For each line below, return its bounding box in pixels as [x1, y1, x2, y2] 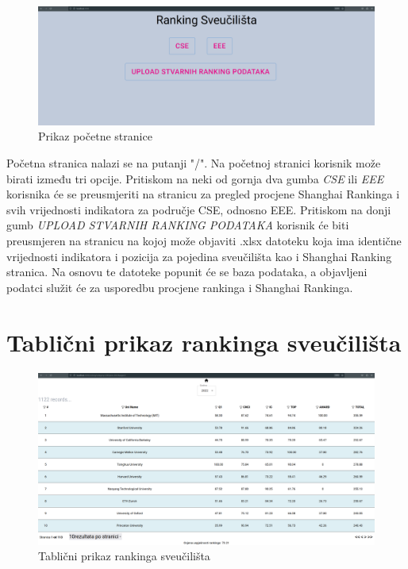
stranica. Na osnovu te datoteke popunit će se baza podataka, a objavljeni [6, 263, 368, 280]
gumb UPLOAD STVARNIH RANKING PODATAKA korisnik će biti [6, 217, 349, 233]
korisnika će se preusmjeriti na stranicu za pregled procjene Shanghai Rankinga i [6, 186, 400, 202]
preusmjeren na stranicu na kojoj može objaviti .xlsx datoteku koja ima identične [6, 233, 402, 249]
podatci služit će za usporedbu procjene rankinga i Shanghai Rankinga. [6, 279, 353, 295]
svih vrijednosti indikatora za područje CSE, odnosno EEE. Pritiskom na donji [6, 201, 391, 217]
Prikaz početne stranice [38, 128, 152, 144]
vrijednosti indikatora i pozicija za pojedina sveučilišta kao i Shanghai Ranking [6, 248, 392, 264]
